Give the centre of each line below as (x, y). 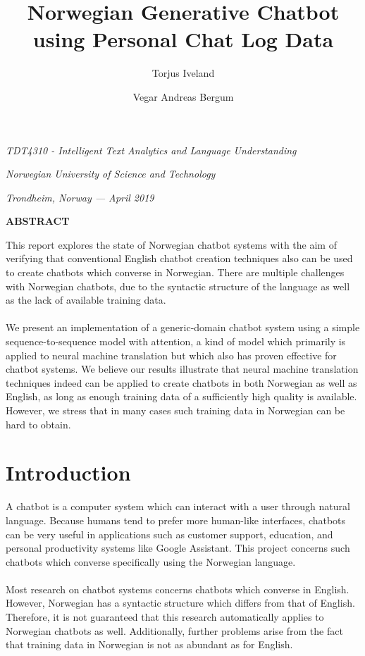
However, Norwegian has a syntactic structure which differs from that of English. (180, 603)
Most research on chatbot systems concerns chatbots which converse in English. (178, 589)
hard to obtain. (38, 424)
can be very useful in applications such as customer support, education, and (169, 534)
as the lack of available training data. (86, 300)
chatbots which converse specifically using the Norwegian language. (151, 561)
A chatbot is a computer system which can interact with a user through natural (178, 506)
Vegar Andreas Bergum (183, 96)
